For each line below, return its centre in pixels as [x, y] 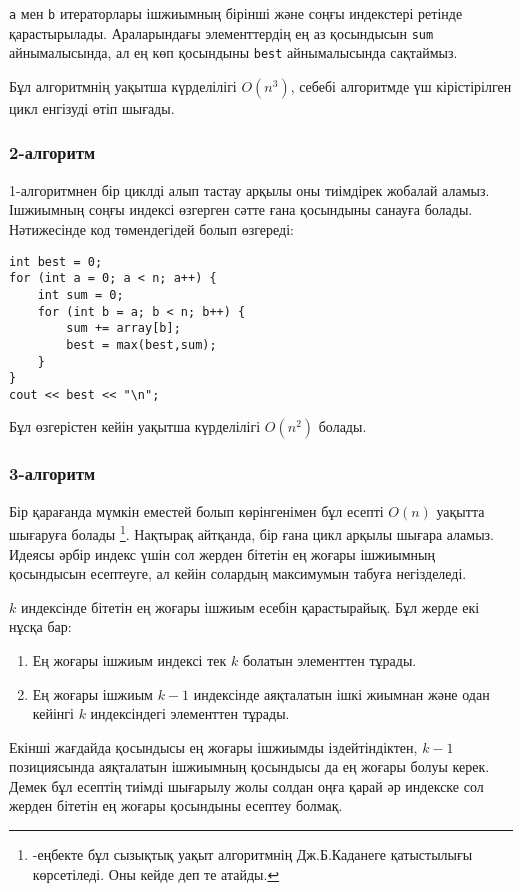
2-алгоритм [52, 152]
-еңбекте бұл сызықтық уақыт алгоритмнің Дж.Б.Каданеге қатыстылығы [252, 854]
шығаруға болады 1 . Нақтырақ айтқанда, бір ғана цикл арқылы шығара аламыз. [252, 532]
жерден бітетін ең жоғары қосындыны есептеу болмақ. [176, 805]
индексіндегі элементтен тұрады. [190, 713]
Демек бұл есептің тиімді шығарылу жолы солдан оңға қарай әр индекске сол [246, 785]
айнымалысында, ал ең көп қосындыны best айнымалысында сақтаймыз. [233, 52]
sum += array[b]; [123, 328]
